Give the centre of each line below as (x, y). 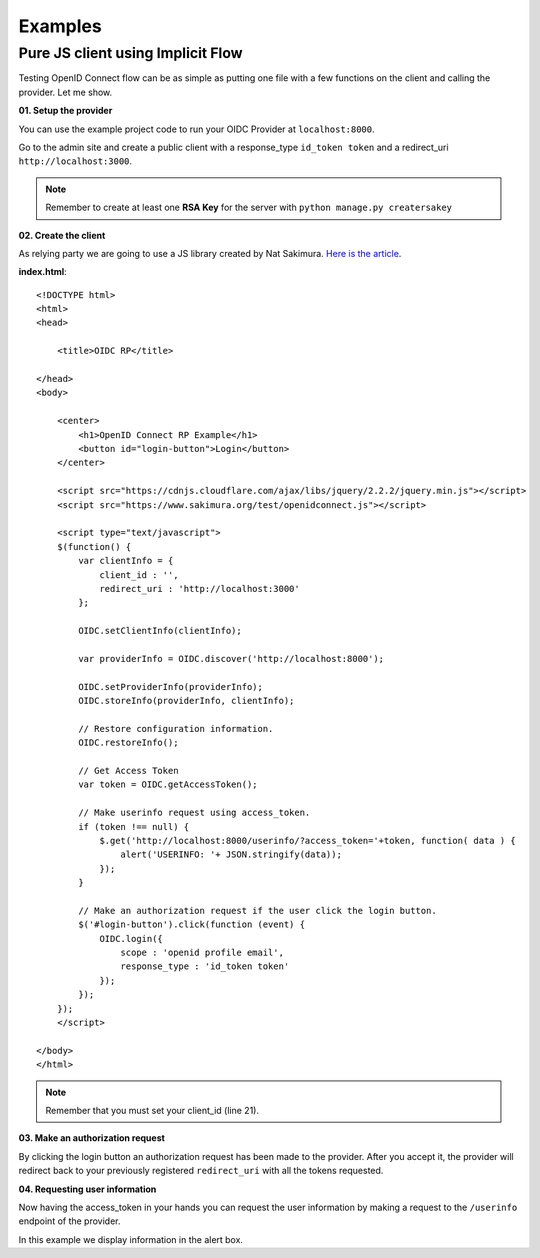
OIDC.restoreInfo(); (128, 743)
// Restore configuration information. (176, 728)
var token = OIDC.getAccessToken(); (168, 784)
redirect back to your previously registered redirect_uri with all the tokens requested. (201, 1171)
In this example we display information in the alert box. (131, 1239)
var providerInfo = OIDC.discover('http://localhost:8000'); (231, 658)
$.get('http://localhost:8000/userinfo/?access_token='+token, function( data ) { (308, 840)
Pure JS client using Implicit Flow (131, 53)
